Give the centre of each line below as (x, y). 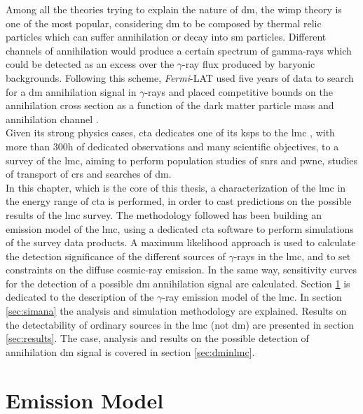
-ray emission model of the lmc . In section (252, 297)
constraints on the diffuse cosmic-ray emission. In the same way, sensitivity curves (181, 270)
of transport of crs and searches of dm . (89, 174)
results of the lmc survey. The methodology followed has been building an (164, 214)
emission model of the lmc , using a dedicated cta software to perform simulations (180, 228)
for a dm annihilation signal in (71, 91)
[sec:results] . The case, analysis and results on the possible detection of (157, 338)
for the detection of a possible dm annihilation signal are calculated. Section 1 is (178, 283)
